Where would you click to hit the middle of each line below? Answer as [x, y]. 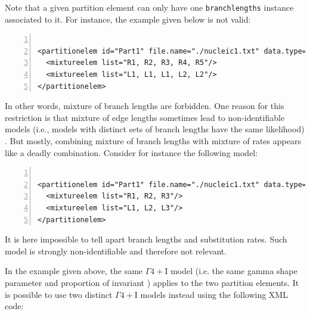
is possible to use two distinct [59, 294]
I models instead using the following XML [211, 294]
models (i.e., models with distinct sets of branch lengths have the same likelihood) [155, 129]
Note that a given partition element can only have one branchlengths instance [149, 7]
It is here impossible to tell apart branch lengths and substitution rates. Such [146, 239]
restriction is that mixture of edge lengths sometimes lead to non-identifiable [145, 117]
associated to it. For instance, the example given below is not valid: [128, 19]
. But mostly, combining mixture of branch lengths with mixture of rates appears [153, 141]
